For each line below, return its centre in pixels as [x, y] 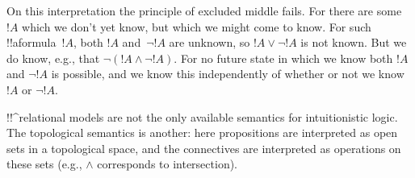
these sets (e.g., [44, 164]
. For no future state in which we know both [283, 58]
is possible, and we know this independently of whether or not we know [228, 74]
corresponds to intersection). [168, 164]
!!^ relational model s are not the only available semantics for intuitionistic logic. [202, 116]
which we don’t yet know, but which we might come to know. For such [197, 26]
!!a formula [31, 42]
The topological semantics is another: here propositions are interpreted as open [202, 132]
